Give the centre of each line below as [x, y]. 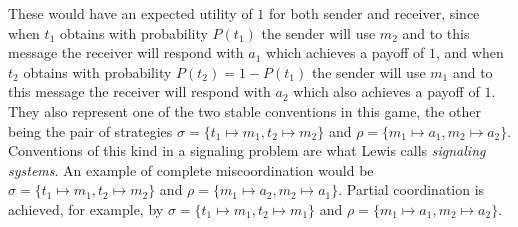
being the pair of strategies [90, 130]
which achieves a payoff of [345, 52]
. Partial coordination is [411, 189]
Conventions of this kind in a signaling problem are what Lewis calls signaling [247, 150]
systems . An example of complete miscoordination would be [191, 169]
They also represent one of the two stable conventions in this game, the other [244, 110]
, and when [470, 52]
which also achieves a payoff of [386, 91]
